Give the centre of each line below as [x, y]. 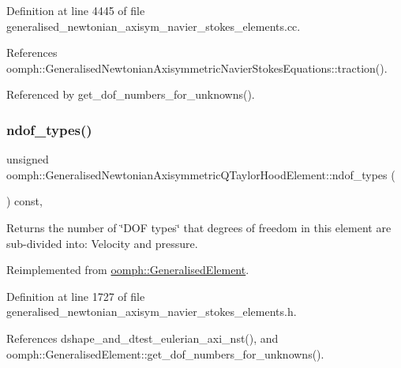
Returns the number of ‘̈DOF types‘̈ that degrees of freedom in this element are [199, 227]
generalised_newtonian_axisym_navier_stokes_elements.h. [152, 312]
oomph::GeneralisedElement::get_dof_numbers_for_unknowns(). [165, 353]
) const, [24, 201]
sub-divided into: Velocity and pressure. [102, 243]
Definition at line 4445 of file [76, 10]
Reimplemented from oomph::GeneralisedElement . [128, 270]
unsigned [28, 159]
